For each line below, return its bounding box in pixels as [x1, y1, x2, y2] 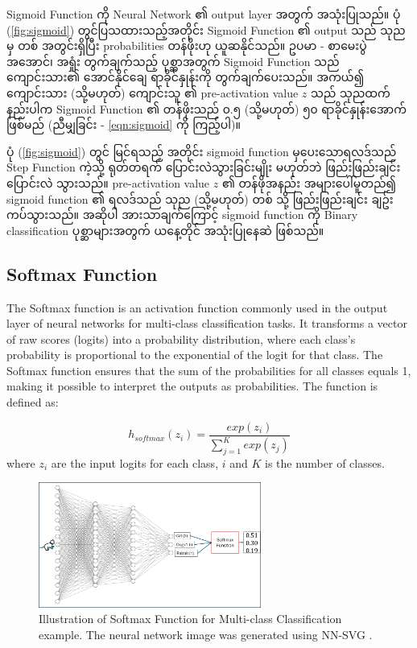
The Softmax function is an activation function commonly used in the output [6, 299, 388, 316]
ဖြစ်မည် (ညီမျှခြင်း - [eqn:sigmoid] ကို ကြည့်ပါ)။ [6, 116, 241, 133]
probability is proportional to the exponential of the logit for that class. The [6, 346, 383, 363]
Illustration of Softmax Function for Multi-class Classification [39, 610, 342, 627]
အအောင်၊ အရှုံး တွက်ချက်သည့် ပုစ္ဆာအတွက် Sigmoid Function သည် [6, 52, 340, 69]
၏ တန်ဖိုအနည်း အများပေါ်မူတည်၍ [221, 174, 396, 191]
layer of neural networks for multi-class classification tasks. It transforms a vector [6, 315, 407, 332]
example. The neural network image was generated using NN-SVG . [39, 625, 373, 642]
